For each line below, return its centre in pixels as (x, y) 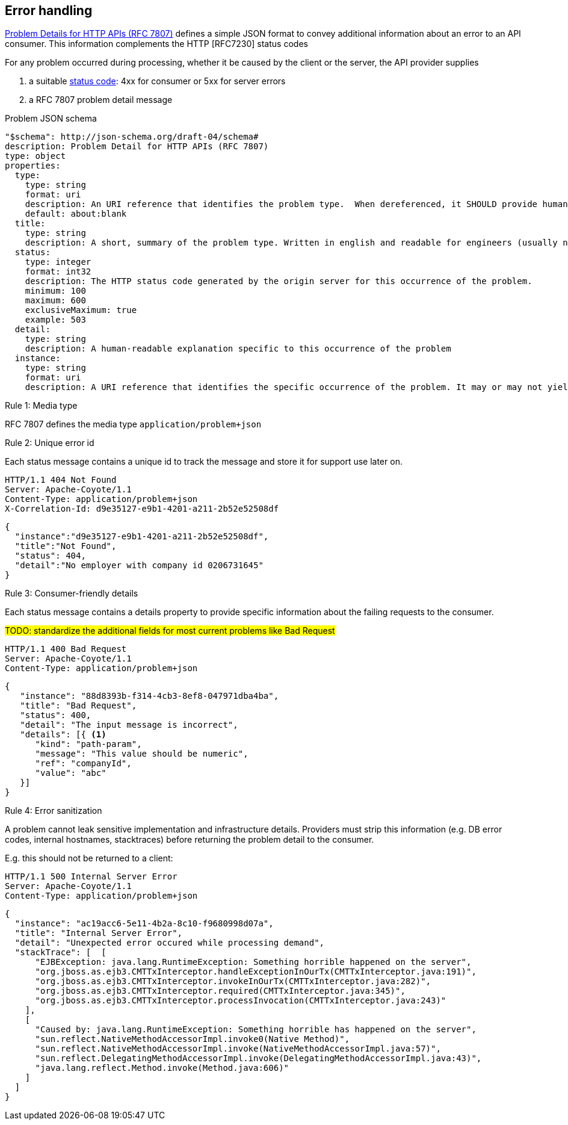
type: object (35, 156)
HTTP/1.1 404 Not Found (61, 480)
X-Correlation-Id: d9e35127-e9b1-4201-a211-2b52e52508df (142, 509)
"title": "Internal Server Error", (99, 933)
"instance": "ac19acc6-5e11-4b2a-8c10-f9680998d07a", (144, 924)
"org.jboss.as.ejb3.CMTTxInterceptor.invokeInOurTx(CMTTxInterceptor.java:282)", (233, 981)
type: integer (58, 262)
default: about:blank (76, 214)
